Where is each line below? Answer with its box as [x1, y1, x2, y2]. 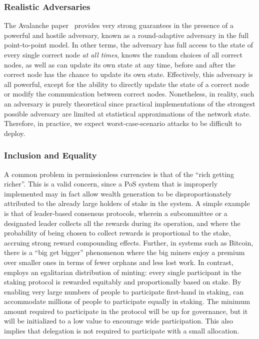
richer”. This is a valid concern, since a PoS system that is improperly [4, 178, 218, 189]
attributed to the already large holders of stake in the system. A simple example [4, 198, 250, 208]
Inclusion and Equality [4, 149, 97, 161]
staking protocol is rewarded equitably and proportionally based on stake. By [4, 276, 241, 287]
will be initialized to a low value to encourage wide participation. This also [4, 315, 233, 326]
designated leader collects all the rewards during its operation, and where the [4, 217, 240, 228]
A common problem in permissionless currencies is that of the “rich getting [4, 168, 234, 179]
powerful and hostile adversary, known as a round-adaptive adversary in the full [4, 29, 249, 40]
